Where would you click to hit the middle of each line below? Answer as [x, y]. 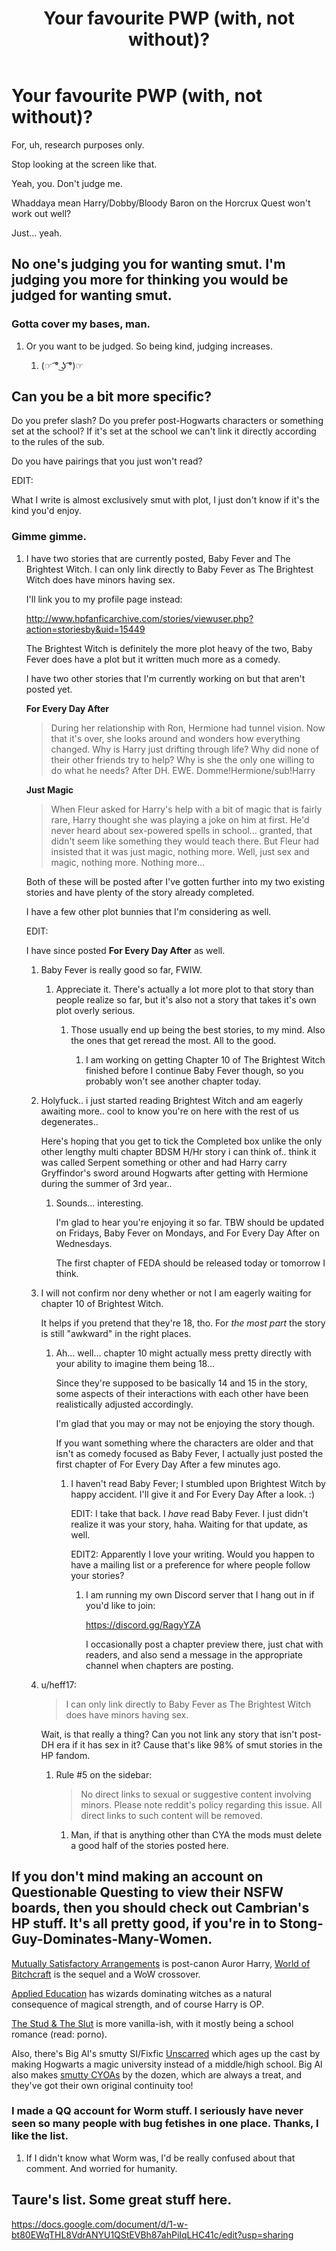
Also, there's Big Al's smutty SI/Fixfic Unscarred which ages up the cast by [166, 2053]
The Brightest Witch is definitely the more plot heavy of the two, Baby [169, 648]
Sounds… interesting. [99, 1203]
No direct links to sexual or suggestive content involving [196, 1794]
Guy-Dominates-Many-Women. [112, 1939]
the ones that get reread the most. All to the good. [173, 1040]
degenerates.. [69, 1121]
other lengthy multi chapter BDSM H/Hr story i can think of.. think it [178, 1151]
